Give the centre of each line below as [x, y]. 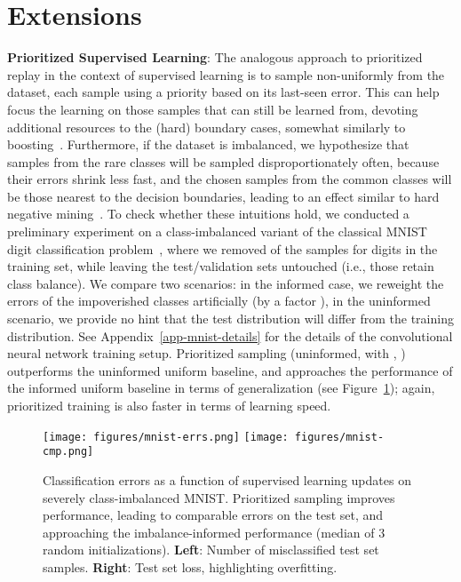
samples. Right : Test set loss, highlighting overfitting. [190, 566]
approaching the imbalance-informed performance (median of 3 [214, 532]
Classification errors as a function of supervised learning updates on [227, 479]
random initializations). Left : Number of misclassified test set [211, 550]
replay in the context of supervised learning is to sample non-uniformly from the [226, 74]
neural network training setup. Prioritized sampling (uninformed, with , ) [207, 353]
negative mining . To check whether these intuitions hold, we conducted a [208, 214]
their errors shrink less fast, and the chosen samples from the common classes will [230, 179]
